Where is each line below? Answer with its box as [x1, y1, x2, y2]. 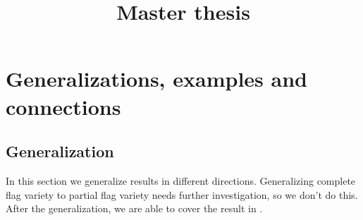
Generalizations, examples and [6, 64, 307, 93]
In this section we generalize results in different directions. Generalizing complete [6, 173, 356, 188]
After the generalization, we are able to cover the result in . [6, 201, 263, 216]
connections [6, 92, 121, 121]
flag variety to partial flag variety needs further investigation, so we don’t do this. [6, 187, 358, 202]
